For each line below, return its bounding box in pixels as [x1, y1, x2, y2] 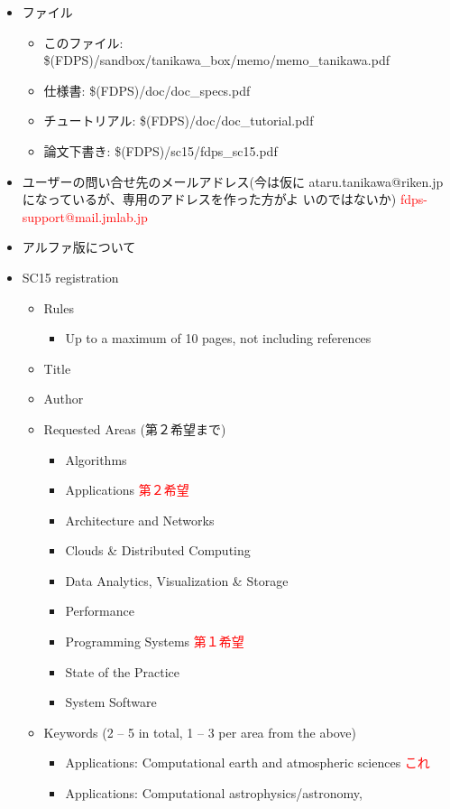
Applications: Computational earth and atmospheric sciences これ [65, 753, 430, 772]
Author [43, 389, 84, 408]
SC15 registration [22, 267, 119, 286]
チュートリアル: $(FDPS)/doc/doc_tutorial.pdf [43, 111, 314, 130]
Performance [65, 601, 134, 620]
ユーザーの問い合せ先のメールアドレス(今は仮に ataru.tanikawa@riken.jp [22, 172, 444, 191]
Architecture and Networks [65, 510, 215, 529]
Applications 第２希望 [65, 480, 189, 499]
